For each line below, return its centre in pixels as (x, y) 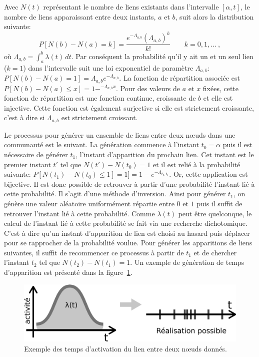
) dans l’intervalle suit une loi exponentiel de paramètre (108, 67)
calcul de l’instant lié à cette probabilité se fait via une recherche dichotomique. (126, 223)
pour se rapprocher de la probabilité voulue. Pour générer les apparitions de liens (128, 243)
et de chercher (215, 252)
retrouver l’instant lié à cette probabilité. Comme (79, 213)
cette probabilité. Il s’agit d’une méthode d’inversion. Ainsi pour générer (115, 194)
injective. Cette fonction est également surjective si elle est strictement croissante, (129, 107)
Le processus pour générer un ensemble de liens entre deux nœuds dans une (120, 134)
